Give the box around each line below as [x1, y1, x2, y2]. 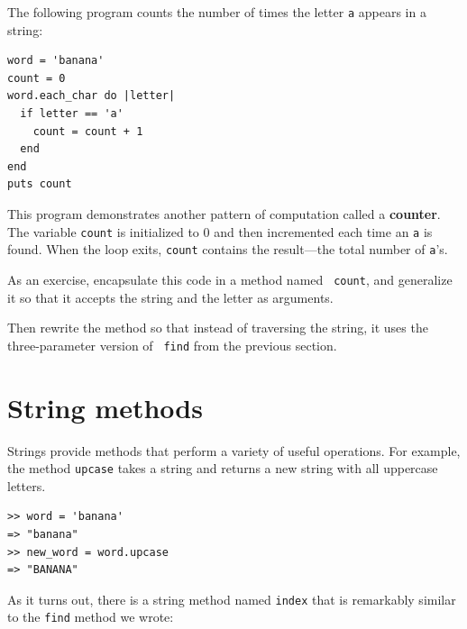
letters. [7, 476, 46, 495]
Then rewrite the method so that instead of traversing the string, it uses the [7, 318, 428, 337]
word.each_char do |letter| [7, 89, 176, 103]
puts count [7, 178, 72, 191]
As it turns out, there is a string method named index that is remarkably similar [7, 589, 456, 608]
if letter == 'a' [20, 107, 124, 121]
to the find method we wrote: [7, 607, 174, 626]
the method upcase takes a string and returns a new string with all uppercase [7, 459, 438, 478]
